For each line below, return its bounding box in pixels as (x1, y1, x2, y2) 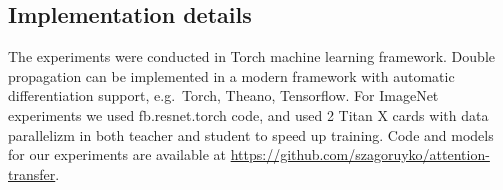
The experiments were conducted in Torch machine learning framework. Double (8, 46, 495, 67)
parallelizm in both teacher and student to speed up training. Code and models (8, 124, 494, 145)
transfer (8, 163, 56, 184)
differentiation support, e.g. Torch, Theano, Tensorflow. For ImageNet (8, 85, 439, 106)
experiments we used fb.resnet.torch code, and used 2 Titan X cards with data (8, 104, 489, 125)
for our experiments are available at (8, 144, 227, 165)
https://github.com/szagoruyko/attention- (230, 144, 490, 165)
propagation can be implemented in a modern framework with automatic (8, 65, 455, 86)
